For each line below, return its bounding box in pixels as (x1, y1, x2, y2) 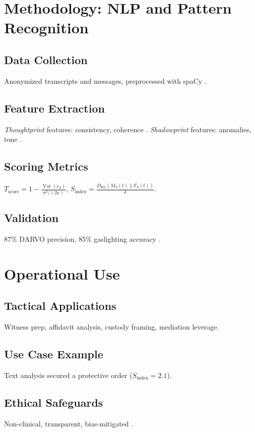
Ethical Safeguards (4, 394, 103, 410)
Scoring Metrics (4, 158, 88, 174)
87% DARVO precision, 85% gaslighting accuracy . (4, 233, 161, 244)
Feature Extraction (4, 100, 105, 116)
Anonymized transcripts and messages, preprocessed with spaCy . (4, 75, 207, 86)
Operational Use (4, 263, 120, 284)
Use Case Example (4, 346, 103, 361)
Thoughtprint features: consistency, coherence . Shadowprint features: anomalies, (4, 124, 251, 134)
